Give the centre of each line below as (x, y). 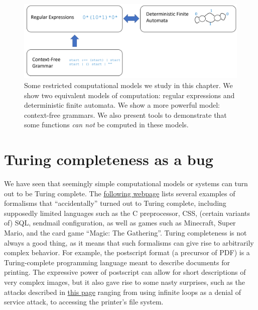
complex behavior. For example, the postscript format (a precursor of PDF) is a (127, 252)
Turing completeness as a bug (109, 159)
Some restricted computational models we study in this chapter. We (128, 85)
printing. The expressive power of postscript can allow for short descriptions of (125, 272)
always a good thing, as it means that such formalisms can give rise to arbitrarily (129, 242)
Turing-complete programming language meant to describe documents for (117, 262)
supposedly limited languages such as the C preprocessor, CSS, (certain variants (127, 213)
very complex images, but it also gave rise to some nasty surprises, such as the (124, 282)
